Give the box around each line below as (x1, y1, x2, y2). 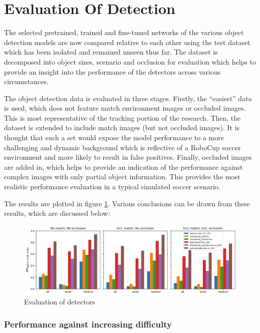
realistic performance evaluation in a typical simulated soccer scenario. (4, 181, 220, 192)
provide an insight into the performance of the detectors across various (4, 66, 221, 77)
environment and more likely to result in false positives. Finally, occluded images (4, 152, 252, 162)
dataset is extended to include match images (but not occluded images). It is (4, 122, 240, 133)
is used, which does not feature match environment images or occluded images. (4, 103, 246, 113)
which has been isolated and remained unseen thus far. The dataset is (4, 47, 218, 57)
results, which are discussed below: (4, 208, 110, 218)
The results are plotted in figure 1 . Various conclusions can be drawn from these (4, 198, 250, 208)
